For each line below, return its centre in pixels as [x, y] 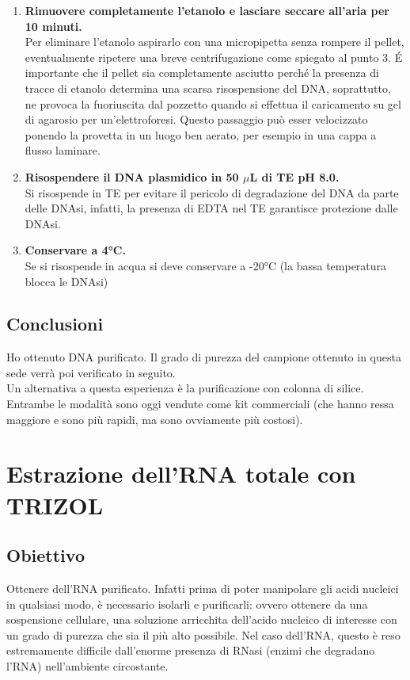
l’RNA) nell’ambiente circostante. [87, 666]
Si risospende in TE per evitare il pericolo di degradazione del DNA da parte [212, 192]
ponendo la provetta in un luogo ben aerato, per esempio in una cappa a [201, 134]
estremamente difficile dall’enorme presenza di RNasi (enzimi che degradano [191, 650]
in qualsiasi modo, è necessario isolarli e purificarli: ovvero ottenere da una [187, 604]
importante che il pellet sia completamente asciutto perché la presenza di [202, 73]
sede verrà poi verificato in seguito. [91, 372]
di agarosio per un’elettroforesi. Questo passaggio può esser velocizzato [196, 119]
